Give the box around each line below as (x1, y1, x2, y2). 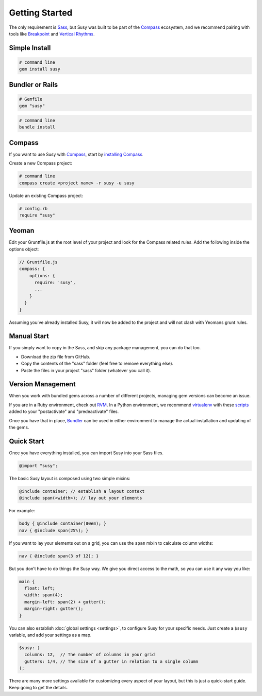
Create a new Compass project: (9, 161, 72, 166)
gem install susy (19, 66, 61, 72)
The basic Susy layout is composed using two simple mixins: (9, 475, 131, 481)
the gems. (9, 425, 29, 430)
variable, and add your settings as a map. (9, 632, 92, 638)
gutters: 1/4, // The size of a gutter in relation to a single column (24, 659, 198, 664)
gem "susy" (19, 103, 45, 109)
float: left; (24, 585, 55, 591)
